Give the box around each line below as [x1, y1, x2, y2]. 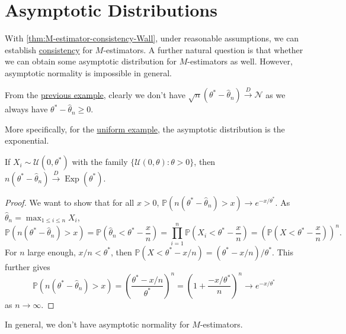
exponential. [5, 134, 49, 147]
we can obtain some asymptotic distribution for [5, 55, 177, 67]
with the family [72, 155, 128, 168]
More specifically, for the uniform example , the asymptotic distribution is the [5, 122, 285, 135]
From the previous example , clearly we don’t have [5, 88, 185, 100]
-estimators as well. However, [187, 55, 293, 67]
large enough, [27, 245, 76, 258]
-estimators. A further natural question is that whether [103, 43, 303, 56]
